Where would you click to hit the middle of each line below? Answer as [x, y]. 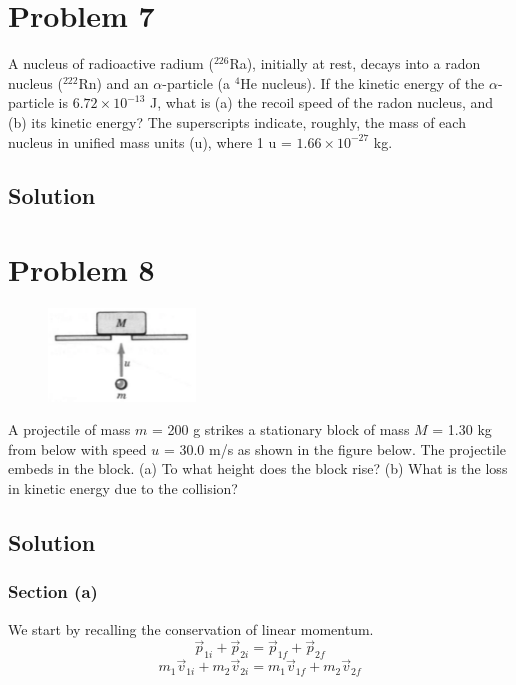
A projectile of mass [69, 429]
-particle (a [196, 82]
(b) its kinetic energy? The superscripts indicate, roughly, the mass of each [237, 121]
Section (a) [53, 591]
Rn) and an [113, 82]
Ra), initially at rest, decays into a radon [355, 63]
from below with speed [77, 448]
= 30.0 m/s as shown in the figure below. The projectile [335, 448]
